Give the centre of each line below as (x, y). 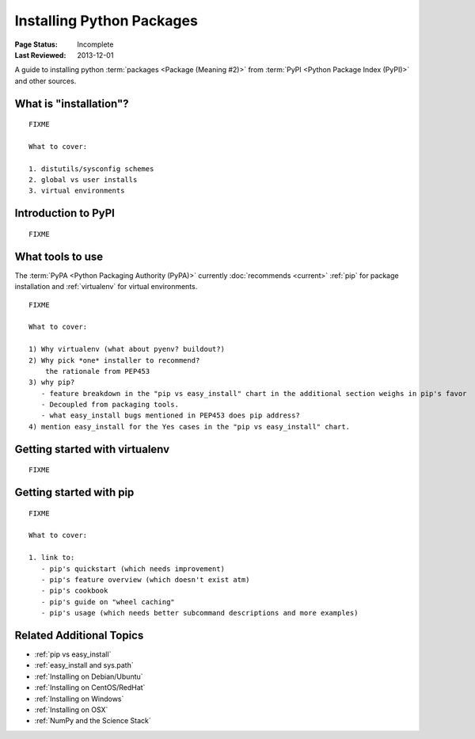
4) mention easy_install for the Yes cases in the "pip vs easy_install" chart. (190, 427)
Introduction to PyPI (65, 213)
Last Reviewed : (40, 55)
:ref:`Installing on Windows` (79, 699)
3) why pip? (52, 383)
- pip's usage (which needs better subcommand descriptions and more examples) (199, 613)
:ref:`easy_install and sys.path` (84, 665)
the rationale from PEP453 (97, 371)
